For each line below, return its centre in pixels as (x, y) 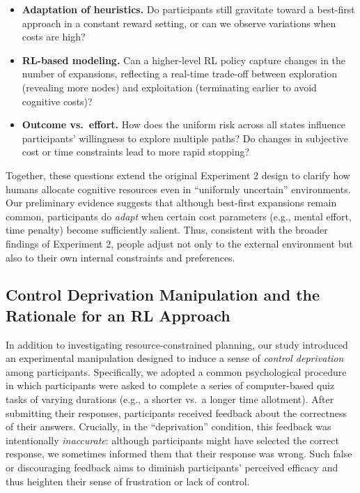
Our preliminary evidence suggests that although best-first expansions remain (171, 203)
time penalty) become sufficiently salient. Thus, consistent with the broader (167, 230)
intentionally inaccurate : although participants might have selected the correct (172, 440)
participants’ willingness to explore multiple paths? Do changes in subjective (185, 138)
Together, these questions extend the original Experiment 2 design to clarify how (178, 175)
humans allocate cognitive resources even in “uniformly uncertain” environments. (178, 189)
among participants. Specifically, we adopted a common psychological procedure (176, 371)
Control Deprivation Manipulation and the (163, 295)
